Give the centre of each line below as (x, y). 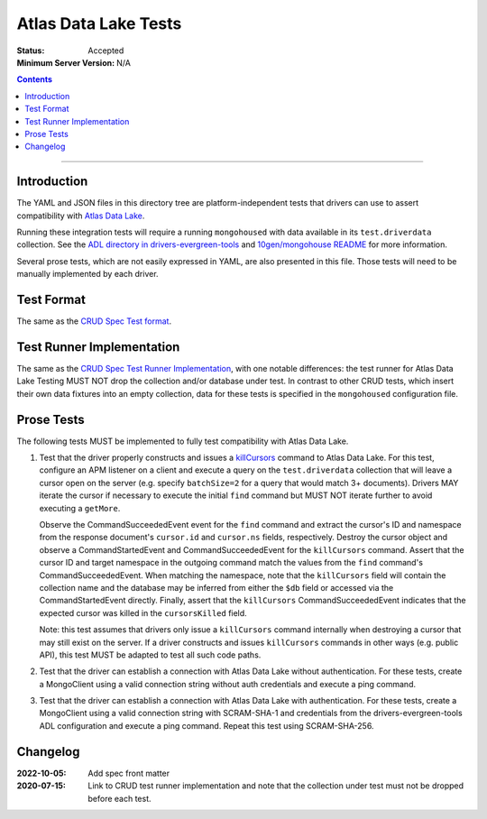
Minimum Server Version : (66, 62)
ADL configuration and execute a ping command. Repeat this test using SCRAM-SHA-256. (207, 725)
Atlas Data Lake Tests (99, 23)
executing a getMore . (80, 508)
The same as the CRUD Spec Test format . (94, 321)
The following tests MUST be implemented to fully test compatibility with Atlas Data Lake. (183, 441)
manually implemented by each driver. (87, 274)
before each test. (120, 798)
